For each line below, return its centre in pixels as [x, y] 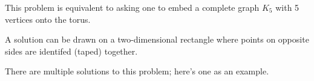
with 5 [287, 7]
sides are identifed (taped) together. [71, 51]
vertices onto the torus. [48, 19]
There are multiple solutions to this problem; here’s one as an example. [137, 71]
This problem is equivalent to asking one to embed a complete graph [132, 7]
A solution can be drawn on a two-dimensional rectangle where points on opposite [157, 39]
